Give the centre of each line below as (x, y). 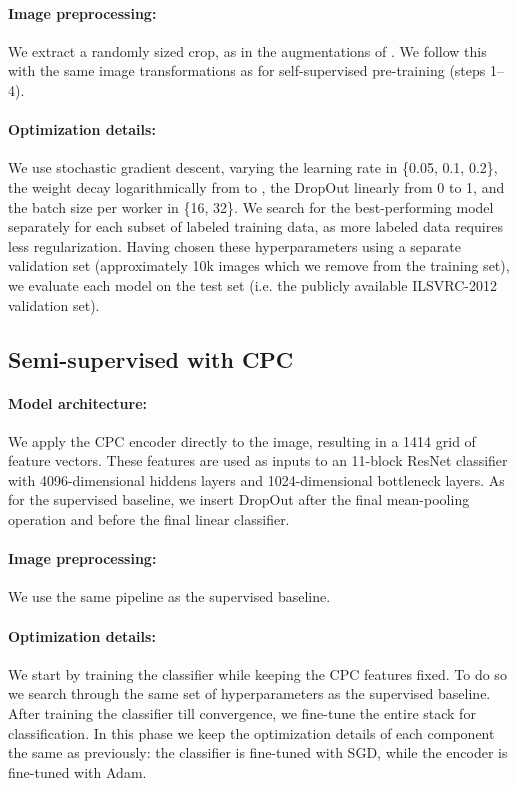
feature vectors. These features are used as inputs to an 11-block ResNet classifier (258, 460)
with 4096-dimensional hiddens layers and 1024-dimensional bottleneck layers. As (256, 479)
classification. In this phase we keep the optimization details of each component (251, 732)
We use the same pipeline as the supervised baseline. (169, 596)
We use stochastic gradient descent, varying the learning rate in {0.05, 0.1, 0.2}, (253, 167)
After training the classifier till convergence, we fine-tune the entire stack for (242, 713)
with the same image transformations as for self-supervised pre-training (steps (247, 70)
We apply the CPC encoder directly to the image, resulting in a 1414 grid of (242, 440)
